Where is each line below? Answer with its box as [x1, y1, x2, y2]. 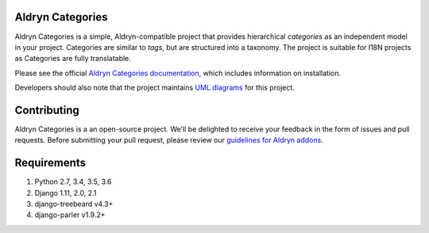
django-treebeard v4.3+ [34, 199, 114, 209]
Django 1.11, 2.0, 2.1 [34, 188, 97, 197]
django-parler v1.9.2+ [34, 210, 106, 220]
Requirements [14, 156, 87, 170]
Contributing [14, 103, 79, 116]
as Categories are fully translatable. [14, 54, 131, 63]
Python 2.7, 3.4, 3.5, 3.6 [34, 177, 112, 186]
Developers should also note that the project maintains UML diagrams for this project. [14, 83, 296, 93]
